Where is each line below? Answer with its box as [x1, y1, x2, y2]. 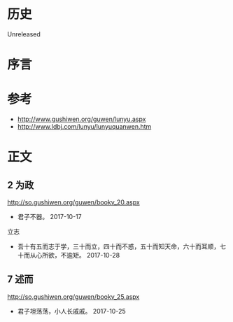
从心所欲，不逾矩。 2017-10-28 [29, 251, 120, 260]
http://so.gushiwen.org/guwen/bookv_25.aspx [7, 292, 140, 301]
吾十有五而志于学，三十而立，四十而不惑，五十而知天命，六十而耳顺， [17, 242, 220, 251]
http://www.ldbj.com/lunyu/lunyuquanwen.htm [17, 122, 152, 131]
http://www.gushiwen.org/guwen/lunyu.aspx [17, 115, 146, 123]
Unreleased [7, 29, 41, 38]
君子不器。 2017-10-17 [17, 213, 82, 221]
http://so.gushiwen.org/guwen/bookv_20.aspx [7, 198, 140, 206]
